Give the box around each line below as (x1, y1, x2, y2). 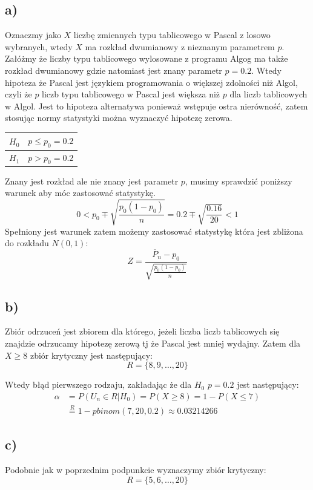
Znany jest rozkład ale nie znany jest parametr (5, 174, 179, 187)
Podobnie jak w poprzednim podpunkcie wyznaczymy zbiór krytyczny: (5, 463, 266, 476)
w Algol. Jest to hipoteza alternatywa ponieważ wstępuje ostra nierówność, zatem (5, 99, 308, 112)
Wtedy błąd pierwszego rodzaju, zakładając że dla (5, 378, 192, 391)
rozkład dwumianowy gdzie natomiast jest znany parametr (5, 64, 222, 76)
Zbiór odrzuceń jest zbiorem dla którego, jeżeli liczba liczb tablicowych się (5, 325, 280, 338)
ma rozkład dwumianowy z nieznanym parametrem (85, 40, 275, 53)
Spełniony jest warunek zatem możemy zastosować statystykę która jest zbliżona (5, 224, 303, 237)
